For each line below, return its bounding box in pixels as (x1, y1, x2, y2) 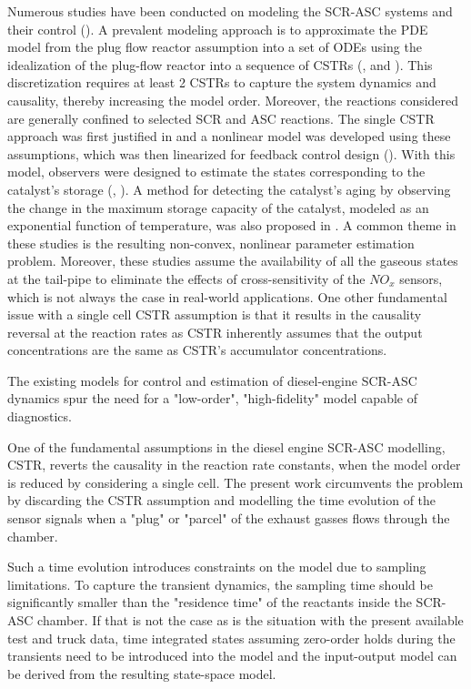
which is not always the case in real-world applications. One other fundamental (7, 287, 447, 306)
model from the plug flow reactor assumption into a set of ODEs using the (7, 37, 422, 56)
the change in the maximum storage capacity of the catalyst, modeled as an (7, 198, 429, 217)
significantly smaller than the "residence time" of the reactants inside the (7, 593, 412, 612)
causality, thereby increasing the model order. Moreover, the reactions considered (7, 90, 459, 109)
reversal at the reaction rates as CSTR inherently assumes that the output (7, 322, 423, 341)
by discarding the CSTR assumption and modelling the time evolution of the (7, 491, 436, 510)
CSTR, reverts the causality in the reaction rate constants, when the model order (7, 455, 461, 474)
